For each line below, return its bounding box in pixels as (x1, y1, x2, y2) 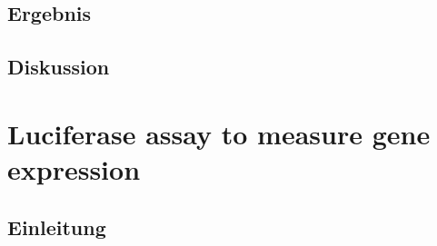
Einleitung (7, 212, 106, 241)
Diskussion (7, 53, 110, 81)
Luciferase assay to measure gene (7, 114, 431, 152)
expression (7, 150, 141, 187)
